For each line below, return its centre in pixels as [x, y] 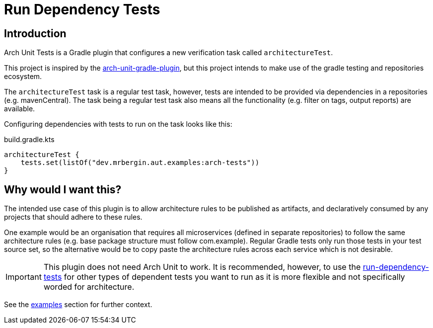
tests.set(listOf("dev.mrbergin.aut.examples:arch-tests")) [140, 163]
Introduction [35, 33]
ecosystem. [23, 77]
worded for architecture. [89, 287]
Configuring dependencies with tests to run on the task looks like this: [118, 124]
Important [24, 277]
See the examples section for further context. [78, 305]
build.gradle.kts [29, 140]
